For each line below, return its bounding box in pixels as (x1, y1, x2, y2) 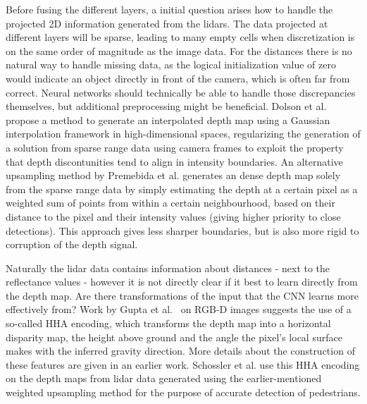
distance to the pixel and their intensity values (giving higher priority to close (6, 209, 341, 224)
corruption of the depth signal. (6, 237, 138, 252)
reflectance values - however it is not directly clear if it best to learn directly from (6, 274, 358, 289)
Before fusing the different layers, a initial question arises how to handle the (6, 2, 333, 16)
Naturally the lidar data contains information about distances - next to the (6, 260, 330, 275)
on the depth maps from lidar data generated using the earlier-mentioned (6, 371, 322, 386)
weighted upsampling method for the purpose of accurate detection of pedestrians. (6, 385, 361, 400)
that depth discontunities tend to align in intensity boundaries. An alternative (6, 154, 343, 169)
